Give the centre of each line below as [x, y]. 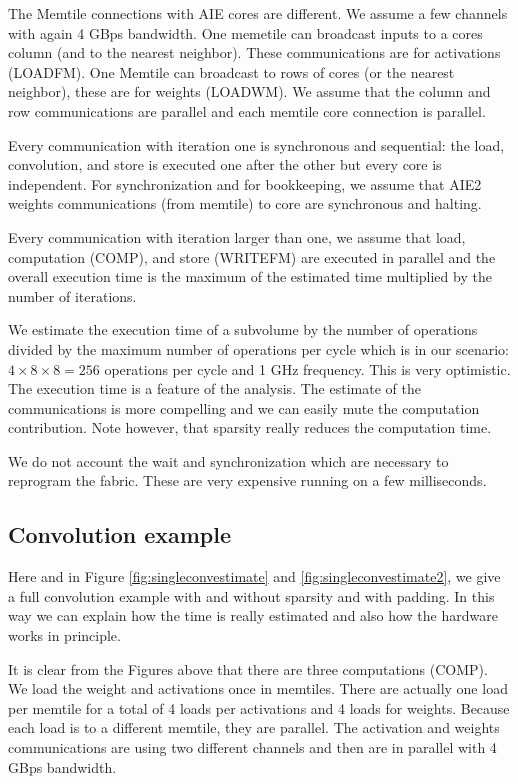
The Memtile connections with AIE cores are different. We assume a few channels [258, 13]
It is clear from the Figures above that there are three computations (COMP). [248, 668]
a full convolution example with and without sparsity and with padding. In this [251, 595]
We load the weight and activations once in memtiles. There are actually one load [258, 688]
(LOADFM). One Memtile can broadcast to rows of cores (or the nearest [231, 71]
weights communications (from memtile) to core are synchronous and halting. [245, 203]
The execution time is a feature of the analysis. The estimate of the [214, 388]
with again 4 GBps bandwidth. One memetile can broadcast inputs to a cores [245, 32]
